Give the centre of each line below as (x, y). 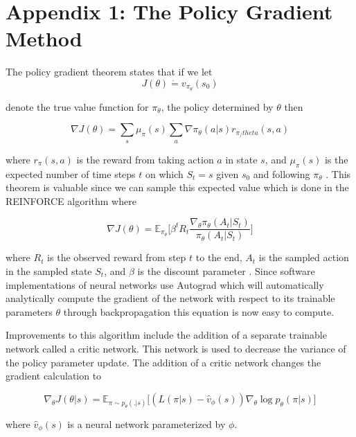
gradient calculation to (54, 376)
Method (44, 38)
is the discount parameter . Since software (226, 270)
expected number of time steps (71, 173)
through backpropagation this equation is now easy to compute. (199, 311)
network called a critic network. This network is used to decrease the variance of (176, 348)
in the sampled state (49, 270)
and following (282, 173)
